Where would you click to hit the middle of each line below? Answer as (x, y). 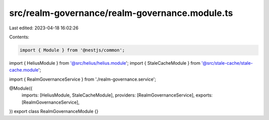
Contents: (19, 37)
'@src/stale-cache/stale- (227, 63)
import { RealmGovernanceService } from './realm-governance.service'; (83, 79)
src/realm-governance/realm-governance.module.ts (121, 13)
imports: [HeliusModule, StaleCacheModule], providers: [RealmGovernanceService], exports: (117, 95)
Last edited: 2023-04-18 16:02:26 (44, 28)
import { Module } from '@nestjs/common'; (72, 50)
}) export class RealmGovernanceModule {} (54, 112)
